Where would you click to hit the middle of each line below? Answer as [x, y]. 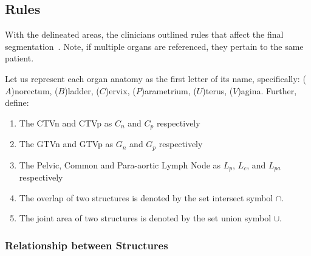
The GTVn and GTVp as [66, 144]
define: [17, 102]
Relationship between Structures [87, 245]
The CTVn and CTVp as [66, 123]
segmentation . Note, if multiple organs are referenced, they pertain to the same [154, 46]
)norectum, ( [35, 90]
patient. [19, 58]
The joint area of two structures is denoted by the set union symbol [145, 218]
